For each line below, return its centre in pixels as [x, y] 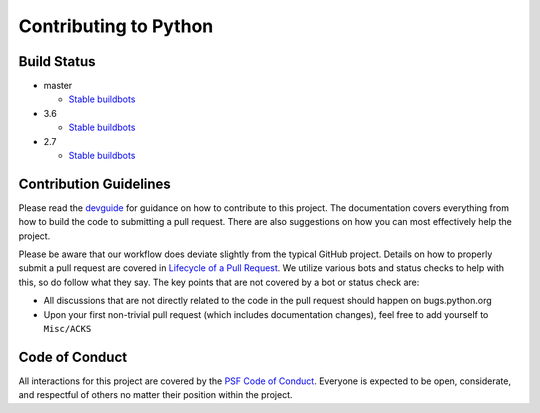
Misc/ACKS [67, 329]
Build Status [57, 61]
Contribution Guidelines [95, 183]
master [58, 86]
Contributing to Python [116, 26]
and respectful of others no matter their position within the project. [156, 395]
